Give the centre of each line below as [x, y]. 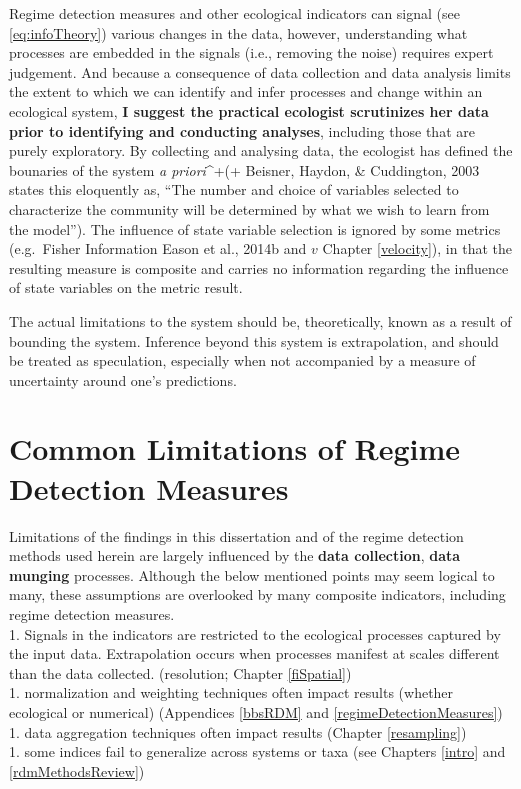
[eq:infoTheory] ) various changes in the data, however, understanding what [238, 32]
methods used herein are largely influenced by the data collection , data [235, 555]
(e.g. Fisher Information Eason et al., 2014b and [158, 248]
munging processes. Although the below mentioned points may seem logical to [252, 574]
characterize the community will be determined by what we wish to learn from [249, 208]
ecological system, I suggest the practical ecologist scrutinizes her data [249, 110]
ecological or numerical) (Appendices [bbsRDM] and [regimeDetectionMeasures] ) [256, 711]
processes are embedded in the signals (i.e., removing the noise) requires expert [251, 52]
